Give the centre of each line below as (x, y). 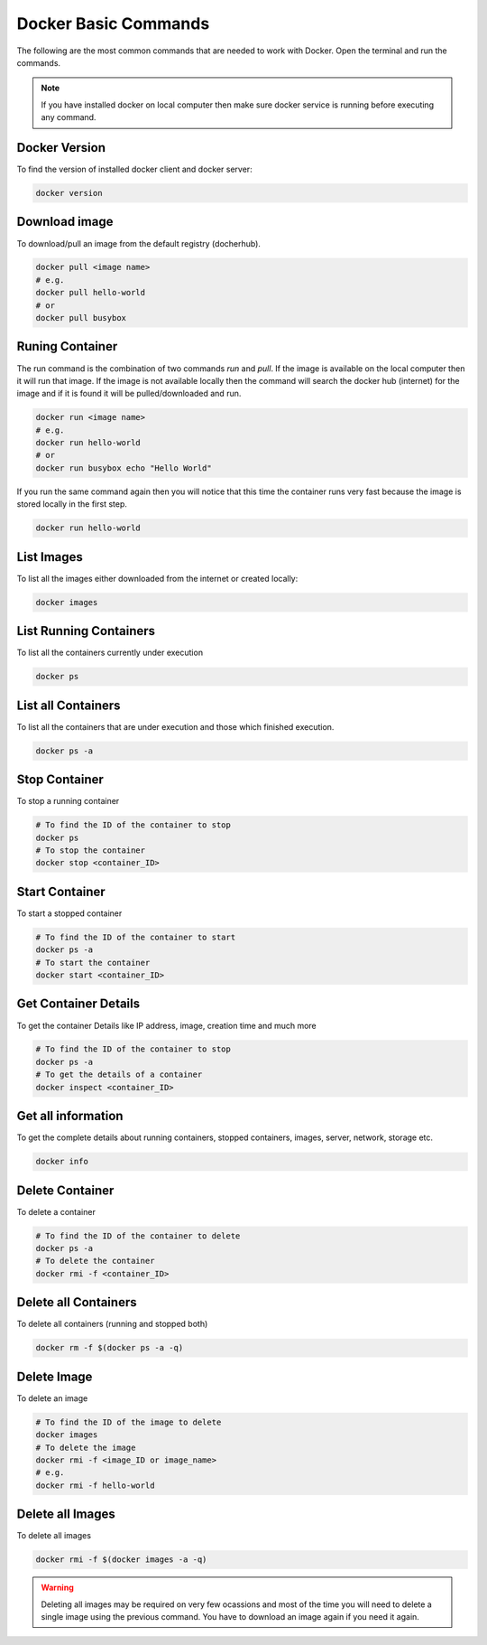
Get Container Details (78, 1004)
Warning (57, 1588)
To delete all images (54, 1536)
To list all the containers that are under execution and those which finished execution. (175, 726)
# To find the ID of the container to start (136, 937)
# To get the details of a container (119, 1075)
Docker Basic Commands (113, 23)
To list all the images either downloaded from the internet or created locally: (157, 578)
